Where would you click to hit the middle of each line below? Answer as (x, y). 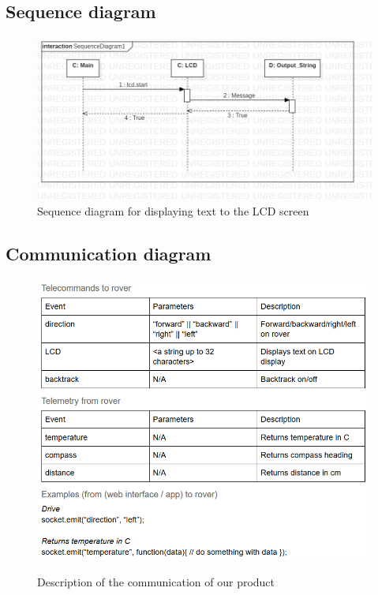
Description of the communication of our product (156, 582)
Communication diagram (109, 253)
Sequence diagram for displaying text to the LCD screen (173, 210)
